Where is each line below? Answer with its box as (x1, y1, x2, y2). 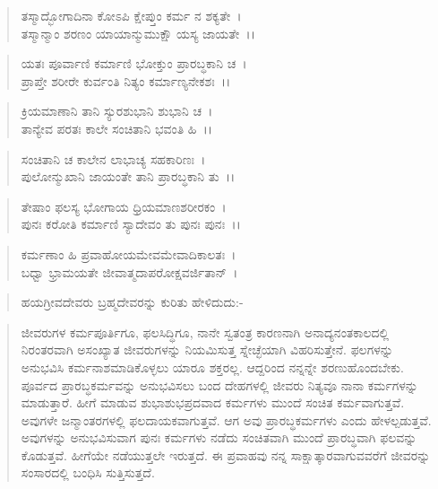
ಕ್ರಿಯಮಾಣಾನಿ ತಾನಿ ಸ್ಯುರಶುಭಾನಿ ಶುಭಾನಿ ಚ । (21, 101, 213, 120)
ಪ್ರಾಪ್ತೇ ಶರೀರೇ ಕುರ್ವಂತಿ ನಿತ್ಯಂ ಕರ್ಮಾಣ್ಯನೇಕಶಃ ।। (21, 71, 231, 90)
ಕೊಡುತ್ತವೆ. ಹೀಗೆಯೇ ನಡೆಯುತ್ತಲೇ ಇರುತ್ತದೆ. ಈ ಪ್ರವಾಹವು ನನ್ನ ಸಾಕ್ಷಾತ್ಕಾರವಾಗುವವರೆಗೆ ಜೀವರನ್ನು (21, 445, 431, 464)
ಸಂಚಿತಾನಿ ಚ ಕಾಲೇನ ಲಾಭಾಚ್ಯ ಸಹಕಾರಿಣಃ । (21, 149, 206, 168)
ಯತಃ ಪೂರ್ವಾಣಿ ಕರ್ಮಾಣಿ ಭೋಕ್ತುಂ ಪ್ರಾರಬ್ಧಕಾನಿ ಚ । (21, 54, 247, 73)
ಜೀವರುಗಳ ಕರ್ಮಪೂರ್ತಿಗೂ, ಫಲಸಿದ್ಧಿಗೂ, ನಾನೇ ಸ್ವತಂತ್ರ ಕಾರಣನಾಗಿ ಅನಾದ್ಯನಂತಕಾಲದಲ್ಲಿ (21, 322, 390, 341)
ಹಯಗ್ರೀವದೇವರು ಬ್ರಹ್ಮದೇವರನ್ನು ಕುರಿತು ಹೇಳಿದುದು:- (21, 293, 244, 311)
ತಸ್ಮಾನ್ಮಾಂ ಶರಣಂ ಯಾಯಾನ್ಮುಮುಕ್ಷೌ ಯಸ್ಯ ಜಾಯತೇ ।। (21, 23, 255, 42)
